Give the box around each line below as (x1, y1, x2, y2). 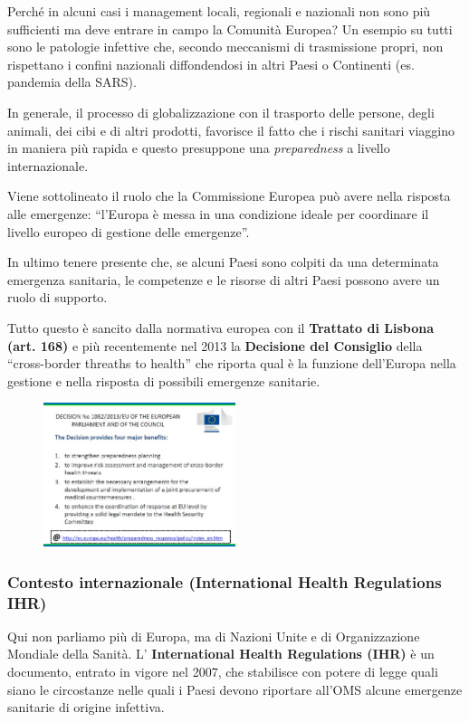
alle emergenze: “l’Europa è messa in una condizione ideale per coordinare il (7, 204, 429, 223)
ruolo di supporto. (7, 288, 108, 307)
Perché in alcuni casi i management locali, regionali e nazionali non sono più (7, 2, 431, 20)
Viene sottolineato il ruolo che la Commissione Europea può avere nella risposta (7, 186, 451, 205)
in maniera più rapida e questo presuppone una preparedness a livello (7, 138, 390, 157)
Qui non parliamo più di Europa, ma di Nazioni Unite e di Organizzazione (7, 626, 420, 645)
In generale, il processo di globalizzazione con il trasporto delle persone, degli (7, 102, 435, 121)
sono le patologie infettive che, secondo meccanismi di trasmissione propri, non (7, 37, 444, 56)
